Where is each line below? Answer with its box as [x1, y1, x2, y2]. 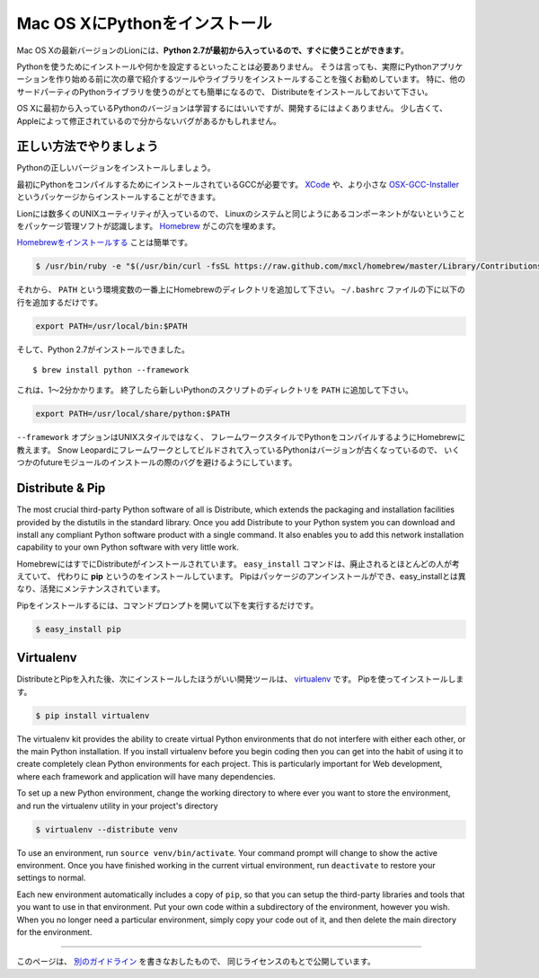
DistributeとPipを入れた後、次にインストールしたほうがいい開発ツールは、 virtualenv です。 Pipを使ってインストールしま [16, 674, 464, 684]
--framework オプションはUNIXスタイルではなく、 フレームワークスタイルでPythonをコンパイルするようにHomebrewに [16, 432, 466, 443]
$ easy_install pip [35, 624, 121, 634]
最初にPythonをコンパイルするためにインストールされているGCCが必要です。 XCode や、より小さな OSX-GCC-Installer [16, 179, 460, 189]
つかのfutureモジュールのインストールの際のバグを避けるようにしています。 [16, 457, 297, 468]
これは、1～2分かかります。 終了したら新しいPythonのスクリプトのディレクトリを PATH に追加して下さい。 [16, 384, 413, 395]
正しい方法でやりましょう [16, 139, 159, 154]
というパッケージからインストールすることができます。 [16, 191, 221, 202]
